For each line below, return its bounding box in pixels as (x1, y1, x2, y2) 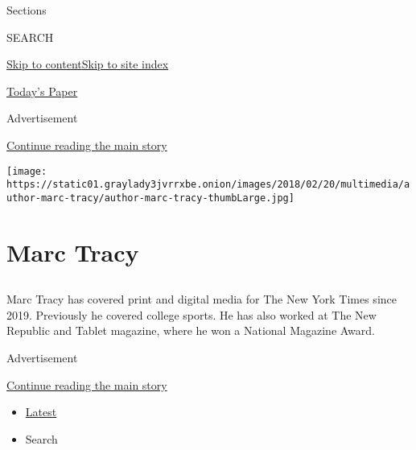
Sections (6, 2, 47, 18)
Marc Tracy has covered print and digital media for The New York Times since (6, 291, 397, 308)
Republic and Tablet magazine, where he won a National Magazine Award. (6, 322, 375, 339)
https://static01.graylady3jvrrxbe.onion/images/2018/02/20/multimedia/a (6, 179, 410, 191)
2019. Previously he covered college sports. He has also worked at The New (6, 306, 377, 323)
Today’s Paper (6, 82, 78, 99)
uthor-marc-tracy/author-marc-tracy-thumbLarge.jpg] (6, 192, 294, 204)
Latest (25, 403, 57, 420)
